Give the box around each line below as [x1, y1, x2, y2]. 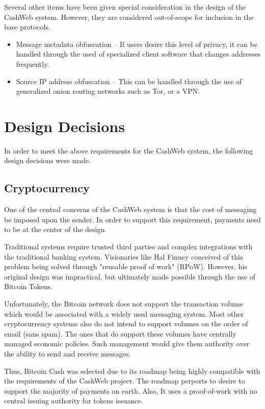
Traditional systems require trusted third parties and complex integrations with [4, 241, 253, 252]
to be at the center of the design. [4, 224, 107, 235]
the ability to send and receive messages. [4, 348, 131, 359]
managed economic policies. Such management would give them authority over [4, 338, 250, 349]
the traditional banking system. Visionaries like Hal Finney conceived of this [4, 251, 243, 262]
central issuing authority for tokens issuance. [4, 395, 143, 406]
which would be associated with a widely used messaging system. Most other [4, 308, 244, 319]
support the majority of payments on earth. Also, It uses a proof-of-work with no [4, 385, 257, 396]
